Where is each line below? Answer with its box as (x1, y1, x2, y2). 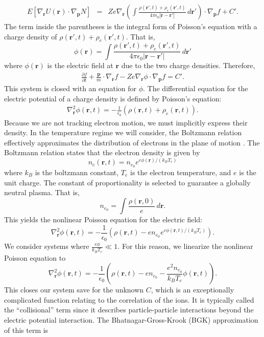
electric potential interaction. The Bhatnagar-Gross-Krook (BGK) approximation (4, 314, 258, 325)
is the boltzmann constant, (35, 166, 119, 177)
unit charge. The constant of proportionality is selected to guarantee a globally (4, 177, 251, 187)
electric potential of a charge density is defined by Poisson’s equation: (4, 93, 222, 103)
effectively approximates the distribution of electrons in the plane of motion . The (4, 137, 260, 148)
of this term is (4, 324, 49, 335)
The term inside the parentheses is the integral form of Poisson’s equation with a (4, 21, 257, 32)
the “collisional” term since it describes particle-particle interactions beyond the (4, 304, 254, 315)
